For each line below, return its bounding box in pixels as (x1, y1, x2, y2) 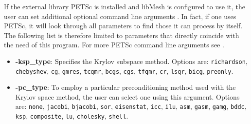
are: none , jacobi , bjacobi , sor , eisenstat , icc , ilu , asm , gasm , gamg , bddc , (15, 101, 247, 111)
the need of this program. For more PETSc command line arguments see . (4, 40, 224, 50)
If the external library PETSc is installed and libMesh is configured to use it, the (4, 1, 246, 11)
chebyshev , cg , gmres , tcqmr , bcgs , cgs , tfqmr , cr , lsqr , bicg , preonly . (15, 65, 233, 76)
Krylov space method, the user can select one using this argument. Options (15, 91, 240, 102)
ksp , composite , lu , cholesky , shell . (15, 111, 128, 121)
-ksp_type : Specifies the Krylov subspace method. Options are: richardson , (15, 56, 248, 66)
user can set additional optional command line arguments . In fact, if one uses (4, 11, 236, 21)
